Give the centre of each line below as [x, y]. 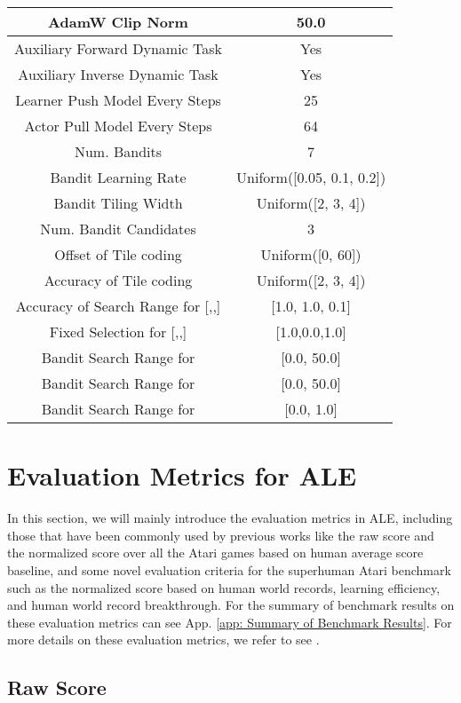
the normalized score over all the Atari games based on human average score [215, 553]
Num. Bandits [118, 151]
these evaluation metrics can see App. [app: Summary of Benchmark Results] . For [230, 622]
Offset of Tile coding [118, 254]
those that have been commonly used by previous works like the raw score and [221, 535]
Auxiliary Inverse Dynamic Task [118, 74]
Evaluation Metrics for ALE [182, 475]
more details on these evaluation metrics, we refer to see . [163, 640]
